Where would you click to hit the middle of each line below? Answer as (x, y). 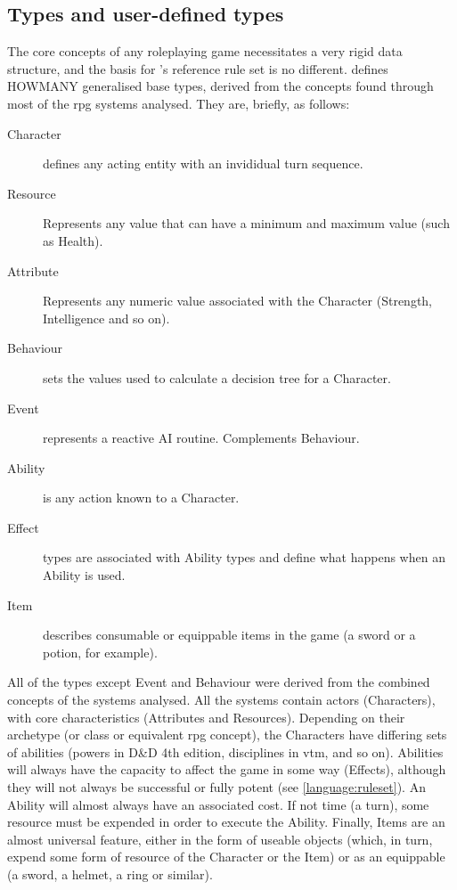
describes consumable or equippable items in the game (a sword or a (229, 635)
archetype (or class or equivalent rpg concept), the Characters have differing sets (227, 735)
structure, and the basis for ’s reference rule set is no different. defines (198, 68)
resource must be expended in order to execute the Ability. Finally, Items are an (226, 822)
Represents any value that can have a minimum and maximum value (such (246, 223)
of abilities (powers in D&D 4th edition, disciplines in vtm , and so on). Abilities (225, 751)
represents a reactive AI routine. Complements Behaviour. (201, 438)
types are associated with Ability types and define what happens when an (244, 557)
